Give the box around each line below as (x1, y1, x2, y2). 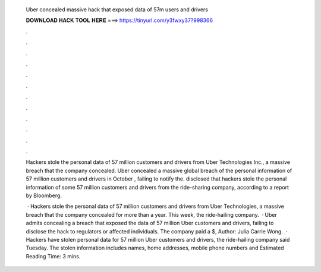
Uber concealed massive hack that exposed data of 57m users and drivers (26, 6, 208, 13)
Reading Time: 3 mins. (26, 252, 81, 260)
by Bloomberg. (26, 192, 62, 199)
